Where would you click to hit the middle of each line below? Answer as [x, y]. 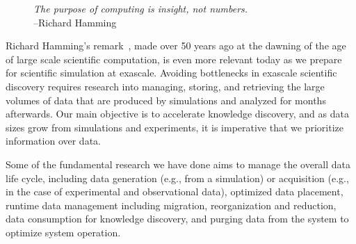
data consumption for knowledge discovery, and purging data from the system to [177, 219]
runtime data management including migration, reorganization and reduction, [171, 205]
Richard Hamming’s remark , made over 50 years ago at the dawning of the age [176, 46]
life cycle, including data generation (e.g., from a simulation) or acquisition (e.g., [177, 178]
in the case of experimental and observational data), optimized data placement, [175, 192]
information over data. [53, 141]
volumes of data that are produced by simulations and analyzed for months [166, 100]
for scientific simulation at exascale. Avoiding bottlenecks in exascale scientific [171, 73]
